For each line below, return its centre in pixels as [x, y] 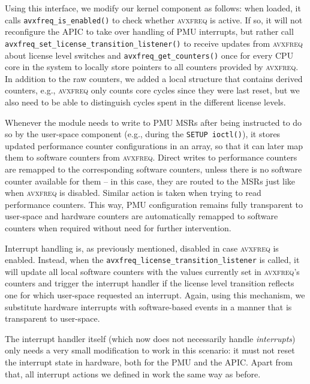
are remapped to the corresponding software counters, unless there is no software [154, 169]
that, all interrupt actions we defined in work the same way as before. [133, 374]
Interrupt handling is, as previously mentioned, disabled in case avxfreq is [142, 248]
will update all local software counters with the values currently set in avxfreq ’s [152, 271]
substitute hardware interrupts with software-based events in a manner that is [148, 306]
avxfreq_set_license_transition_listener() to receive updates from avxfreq [154, 43]
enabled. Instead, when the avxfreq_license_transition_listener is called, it [152, 260]
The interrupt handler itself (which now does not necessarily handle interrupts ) [150, 338]
